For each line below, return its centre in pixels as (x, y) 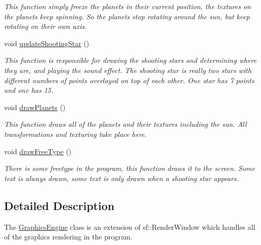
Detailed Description (59, 205)
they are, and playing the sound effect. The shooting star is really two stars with (128, 70)
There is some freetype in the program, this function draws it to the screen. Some (129, 168)
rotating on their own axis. (46, 26)
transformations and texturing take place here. (76, 134)
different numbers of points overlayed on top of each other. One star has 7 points (129, 80)
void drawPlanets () (35, 107)
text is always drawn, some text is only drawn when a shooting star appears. (121, 178)
